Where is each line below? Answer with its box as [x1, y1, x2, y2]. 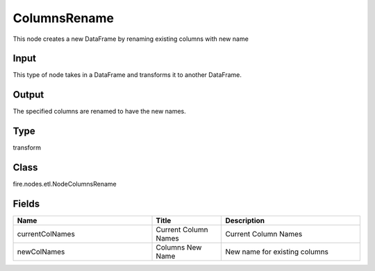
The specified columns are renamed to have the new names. [12, 107, 187, 116]
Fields [12, 198, 40, 209]
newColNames [17, 247, 65, 256]
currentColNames [17, 229, 76, 239]
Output [12, 89, 44, 100]
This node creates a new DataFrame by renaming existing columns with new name [12, 35, 249, 43]
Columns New [156, 243, 202, 252]
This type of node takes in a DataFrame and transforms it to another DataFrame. [12, 71, 242, 79]
